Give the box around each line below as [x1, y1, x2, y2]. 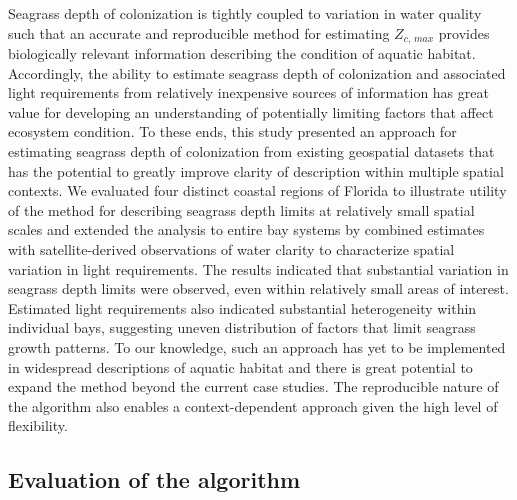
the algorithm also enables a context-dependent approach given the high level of [8, 395, 498, 416]
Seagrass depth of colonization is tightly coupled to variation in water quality [8, 3, 482, 23]
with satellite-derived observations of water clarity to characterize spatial [8, 238, 455, 259]
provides [438, 22, 490, 43]
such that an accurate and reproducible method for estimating [8, 22, 390, 43]
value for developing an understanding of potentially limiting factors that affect [8, 101, 494, 122]
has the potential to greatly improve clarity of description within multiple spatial [8, 160, 504, 181]
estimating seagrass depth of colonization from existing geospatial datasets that [8, 141, 495, 162]
